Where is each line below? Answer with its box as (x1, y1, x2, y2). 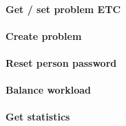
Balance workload (6, 83, 92, 97)
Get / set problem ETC (6, 1, 121, 16)
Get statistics (6, 109, 70, 124)
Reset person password (6, 55, 117, 70)
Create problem (6, 28, 82, 43)
